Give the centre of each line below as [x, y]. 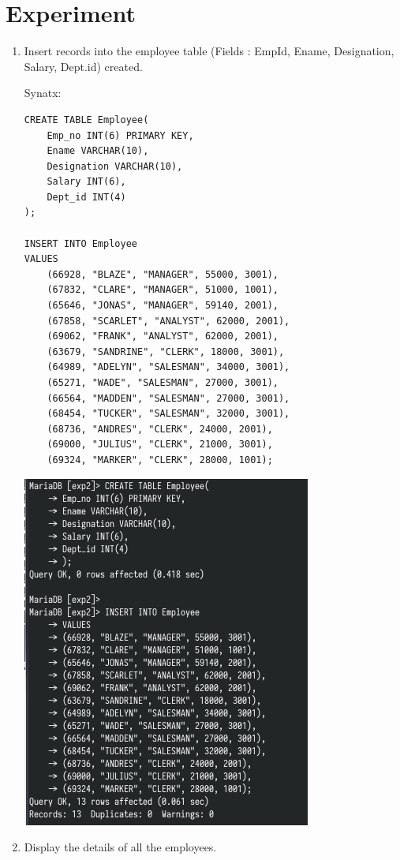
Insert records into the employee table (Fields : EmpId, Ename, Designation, [209, 51]
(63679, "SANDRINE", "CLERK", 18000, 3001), [166, 351]
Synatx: [43, 93]
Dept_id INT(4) [86, 197]
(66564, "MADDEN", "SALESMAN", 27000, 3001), [168, 398]
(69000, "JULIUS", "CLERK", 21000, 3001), [160, 445]
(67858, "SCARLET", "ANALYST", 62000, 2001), [168, 321]
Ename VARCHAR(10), [98, 151]
